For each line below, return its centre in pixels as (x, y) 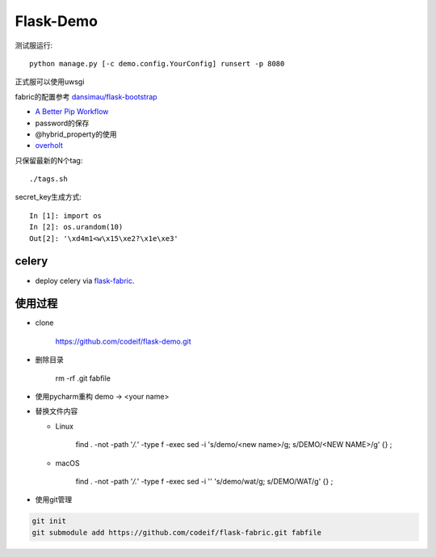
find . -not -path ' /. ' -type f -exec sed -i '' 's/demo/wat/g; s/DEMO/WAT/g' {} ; (204, 481)
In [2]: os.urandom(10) (76, 227)
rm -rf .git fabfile (83, 378)
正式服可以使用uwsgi (50, 82)
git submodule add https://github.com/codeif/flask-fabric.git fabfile (177, 532)
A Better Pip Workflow (72, 112)
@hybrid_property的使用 (76, 134)
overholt (49, 146)
